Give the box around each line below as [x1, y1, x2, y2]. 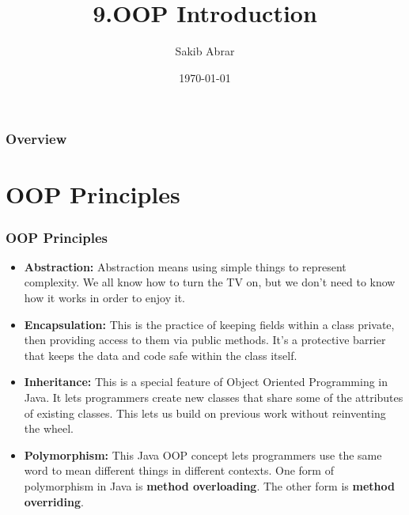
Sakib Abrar [175, 43, 235, 59]
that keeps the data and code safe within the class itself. [24, 346, 297, 363]
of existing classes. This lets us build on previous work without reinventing [24, 404, 386, 421]
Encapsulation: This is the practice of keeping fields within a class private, [24, 316, 395, 332]
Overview [6, 129, 67, 149]
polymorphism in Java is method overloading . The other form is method [24, 477, 395, 494]
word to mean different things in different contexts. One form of [24, 462, 334, 479]
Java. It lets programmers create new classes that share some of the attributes [24, 388, 403, 405]
